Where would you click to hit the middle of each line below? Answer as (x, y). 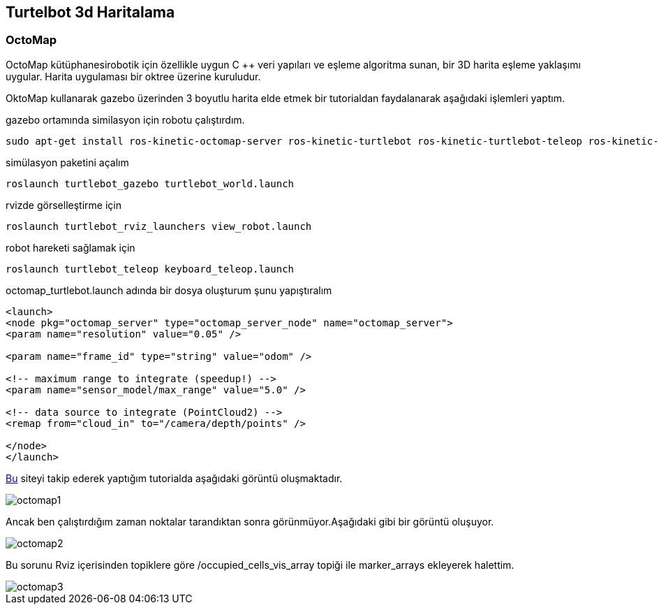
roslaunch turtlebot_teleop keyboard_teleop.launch (150, 269)
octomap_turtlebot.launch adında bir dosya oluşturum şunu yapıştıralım (169, 290)
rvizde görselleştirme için (64, 205)
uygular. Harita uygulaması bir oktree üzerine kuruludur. (133, 76)
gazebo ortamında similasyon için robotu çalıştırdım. (125, 119)
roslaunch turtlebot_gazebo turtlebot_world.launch (150, 183)
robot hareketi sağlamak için (71, 247)
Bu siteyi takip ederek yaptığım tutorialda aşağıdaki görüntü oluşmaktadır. (174, 478)
